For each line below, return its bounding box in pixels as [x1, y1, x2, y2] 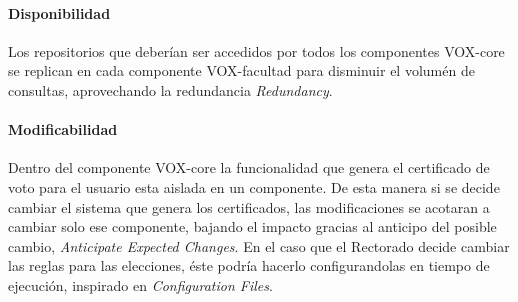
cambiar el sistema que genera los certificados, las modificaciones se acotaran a [8, 196, 490, 217]
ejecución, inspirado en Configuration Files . [8, 274, 273, 295]
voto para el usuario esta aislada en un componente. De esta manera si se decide [8, 176, 500, 197]
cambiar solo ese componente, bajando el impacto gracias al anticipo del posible [8, 216, 497, 237]
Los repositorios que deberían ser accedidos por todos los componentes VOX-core [8, 40, 505, 61]
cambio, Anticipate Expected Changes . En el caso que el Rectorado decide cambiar [8, 235, 510, 256]
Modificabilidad [8, 119, 118, 140]
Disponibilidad [8, 2, 111, 23]
